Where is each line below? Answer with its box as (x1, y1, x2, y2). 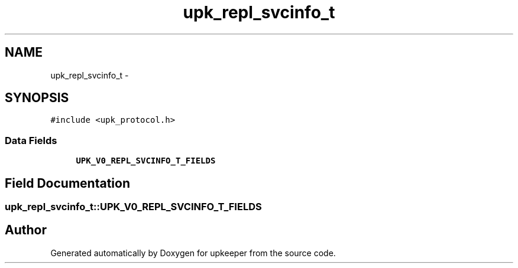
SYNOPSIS (5, 90, 69, 106)
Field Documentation (5, 175, 130, 191)
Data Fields (5, 134, 57, 146)
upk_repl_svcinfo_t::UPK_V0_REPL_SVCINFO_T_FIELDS (5, 201, 262, 213)
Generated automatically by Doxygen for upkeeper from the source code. (50, 247, 336, 258)
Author (5, 223, 47, 238)
